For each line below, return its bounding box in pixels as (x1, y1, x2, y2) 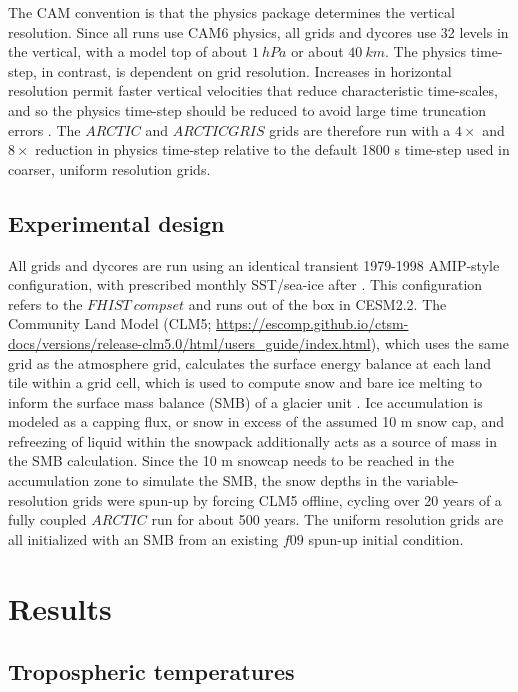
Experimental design (8, 207, 225, 238)
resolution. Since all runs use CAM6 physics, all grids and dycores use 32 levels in (8, 21, 509, 42)
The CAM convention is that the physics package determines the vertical (8, 2, 455, 22)
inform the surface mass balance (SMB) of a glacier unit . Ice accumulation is (8, 391, 483, 412)
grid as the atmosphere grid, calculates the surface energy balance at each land (8, 352, 492, 373)
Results (8, 587, 112, 628)
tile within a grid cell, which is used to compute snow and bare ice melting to (8, 372, 482, 393)
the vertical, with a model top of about (8, 41, 248, 62)
